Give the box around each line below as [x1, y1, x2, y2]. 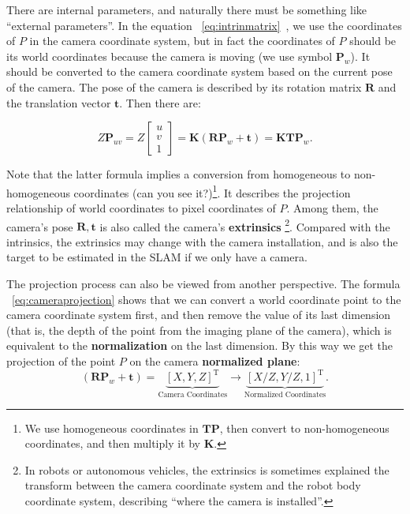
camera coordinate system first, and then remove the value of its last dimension [6, 306, 391, 323]
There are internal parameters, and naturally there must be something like [6, 2, 367, 17]
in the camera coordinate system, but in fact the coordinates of [29, 32, 335, 49]
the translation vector [6, 94, 111, 111]
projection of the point [6, 353, 116, 369]
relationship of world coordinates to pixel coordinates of [6, 200, 276, 216]
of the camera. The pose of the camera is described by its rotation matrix [6, 78, 362, 95]
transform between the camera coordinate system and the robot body [24, 477, 361, 493]
